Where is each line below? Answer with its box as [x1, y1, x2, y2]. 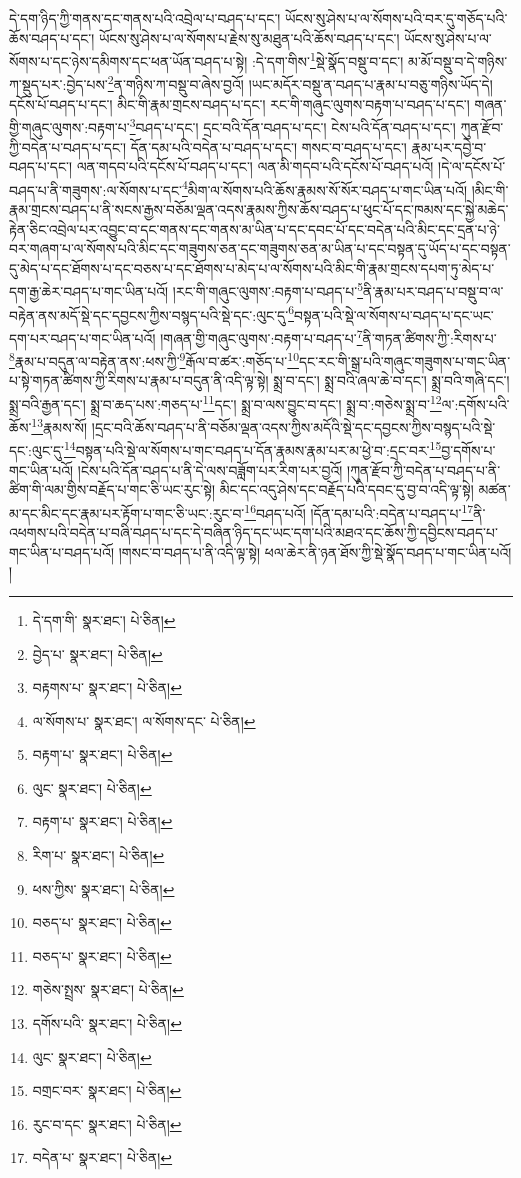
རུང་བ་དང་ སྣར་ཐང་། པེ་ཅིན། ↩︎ [32, 1113, 182, 1134]
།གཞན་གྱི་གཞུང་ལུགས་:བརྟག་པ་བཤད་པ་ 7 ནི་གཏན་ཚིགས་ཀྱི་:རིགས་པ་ [160, 324, 497, 348]
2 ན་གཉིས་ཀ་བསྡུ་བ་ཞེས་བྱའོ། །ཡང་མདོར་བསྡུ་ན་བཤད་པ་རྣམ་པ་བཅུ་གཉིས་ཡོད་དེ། [107, 71, 493, 95]
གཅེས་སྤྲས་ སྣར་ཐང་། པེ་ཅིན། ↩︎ [32, 979, 184, 1000]
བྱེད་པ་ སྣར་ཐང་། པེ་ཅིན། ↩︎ [32, 643, 163, 664]
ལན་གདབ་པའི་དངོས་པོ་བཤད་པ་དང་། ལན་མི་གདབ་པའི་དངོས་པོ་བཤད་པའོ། [76, 156, 434, 177]
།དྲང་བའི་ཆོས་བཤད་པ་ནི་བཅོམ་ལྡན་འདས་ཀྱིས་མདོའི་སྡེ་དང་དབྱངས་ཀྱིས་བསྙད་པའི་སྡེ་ [91, 416, 496, 437]
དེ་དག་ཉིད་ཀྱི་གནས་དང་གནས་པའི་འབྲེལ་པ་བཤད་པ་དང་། [9, 8, 281, 28]
